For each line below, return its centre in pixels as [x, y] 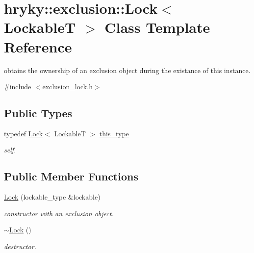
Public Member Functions [71, 176]
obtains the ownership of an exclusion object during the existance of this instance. [127, 70]
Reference [38, 46]
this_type [114, 133]
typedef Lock [24, 133]
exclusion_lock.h [67, 87]
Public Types [38, 113]
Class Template [157, 27]
